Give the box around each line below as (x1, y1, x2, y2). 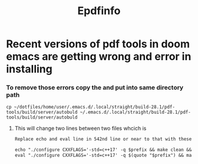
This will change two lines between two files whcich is (14, 125, 147, 132)
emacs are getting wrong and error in (6, 50, 192, 63)
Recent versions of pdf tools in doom (6, 37, 190, 51)
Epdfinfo (77, 4, 121, 18)
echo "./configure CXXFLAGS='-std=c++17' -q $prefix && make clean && (14, 147, 192, 153)
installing (6, 63, 53, 76)
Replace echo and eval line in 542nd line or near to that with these (14, 136, 192, 142)
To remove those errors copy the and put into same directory (6, 84, 184, 92)
